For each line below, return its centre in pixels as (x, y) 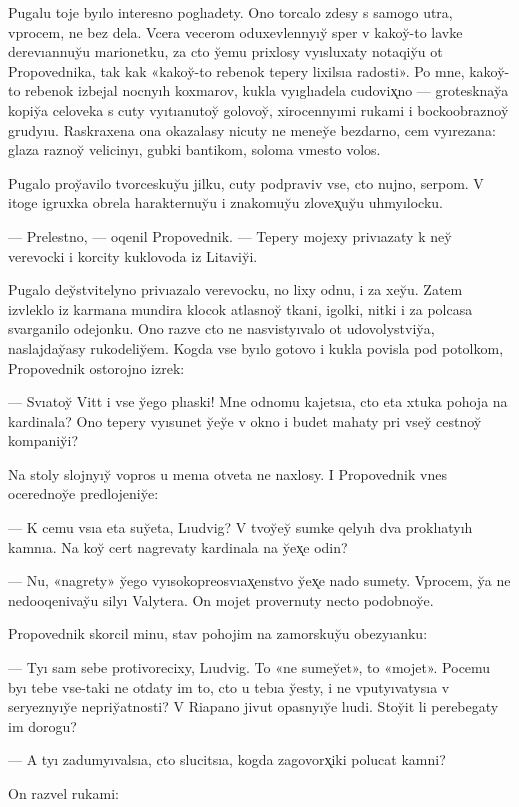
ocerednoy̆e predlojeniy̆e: (83, 493)
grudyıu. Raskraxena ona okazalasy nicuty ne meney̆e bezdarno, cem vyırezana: (252, 129)
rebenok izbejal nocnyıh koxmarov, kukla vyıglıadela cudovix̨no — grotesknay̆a (267, 90)
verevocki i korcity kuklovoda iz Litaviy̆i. (133, 255)
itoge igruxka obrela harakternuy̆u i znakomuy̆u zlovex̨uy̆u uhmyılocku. (225, 202)
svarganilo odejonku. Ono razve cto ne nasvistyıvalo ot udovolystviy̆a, (221, 328)
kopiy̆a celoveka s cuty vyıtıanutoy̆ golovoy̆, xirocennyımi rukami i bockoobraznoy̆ (258, 109)
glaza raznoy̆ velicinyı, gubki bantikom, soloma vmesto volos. (194, 149)
